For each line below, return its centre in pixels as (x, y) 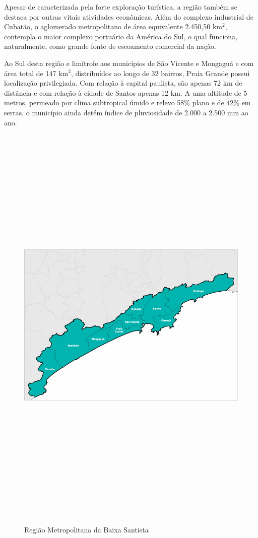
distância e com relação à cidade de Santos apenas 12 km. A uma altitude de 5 (126, 92)
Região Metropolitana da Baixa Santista (86, 529)
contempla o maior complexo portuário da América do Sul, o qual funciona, (121, 36)
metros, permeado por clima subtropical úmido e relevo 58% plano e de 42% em (127, 103)
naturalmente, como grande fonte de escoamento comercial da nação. (110, 46)
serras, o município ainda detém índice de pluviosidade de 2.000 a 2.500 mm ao (126, 112)
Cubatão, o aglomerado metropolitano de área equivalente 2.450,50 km (113, 26)
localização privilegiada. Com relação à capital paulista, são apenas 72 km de (123, 83)
